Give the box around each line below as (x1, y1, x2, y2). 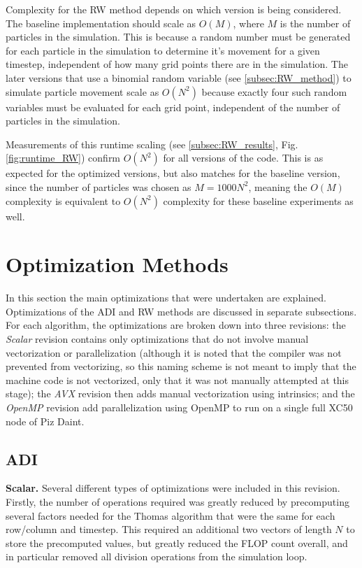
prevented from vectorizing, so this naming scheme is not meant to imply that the (6, 359, 356, 374)
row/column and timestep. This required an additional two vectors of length (6, 522, 332, 537)
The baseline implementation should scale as (6, 15, 196, 30)
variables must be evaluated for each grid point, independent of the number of (6, 99, 340, 114)
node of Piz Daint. (6, 413, 85, 428)
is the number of (280, 15, 351, 30)
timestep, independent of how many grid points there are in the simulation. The (6, 57, 348, 71)
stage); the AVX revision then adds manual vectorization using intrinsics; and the (6, 386, 355, 401)
